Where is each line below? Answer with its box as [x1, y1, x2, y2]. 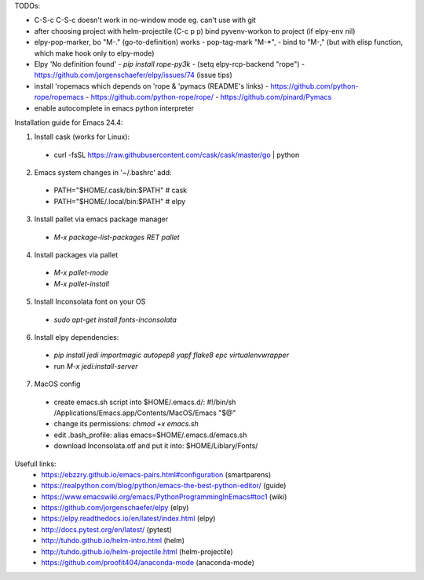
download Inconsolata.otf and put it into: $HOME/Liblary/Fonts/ [53, 441, 258, 451]
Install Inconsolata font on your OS [34, 297, 146, 306]
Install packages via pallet [34, 250, 118, 260]
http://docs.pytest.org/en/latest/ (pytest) [41, 524, 173, 534]
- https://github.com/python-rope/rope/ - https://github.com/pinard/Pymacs [85, 93, 332, 102]
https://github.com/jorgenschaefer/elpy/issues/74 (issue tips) [34, 71, 233, 80]
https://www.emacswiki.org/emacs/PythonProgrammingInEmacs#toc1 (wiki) [41, 491, 287, 502]
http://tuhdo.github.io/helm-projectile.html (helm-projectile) [41, 546, 233, 556]
